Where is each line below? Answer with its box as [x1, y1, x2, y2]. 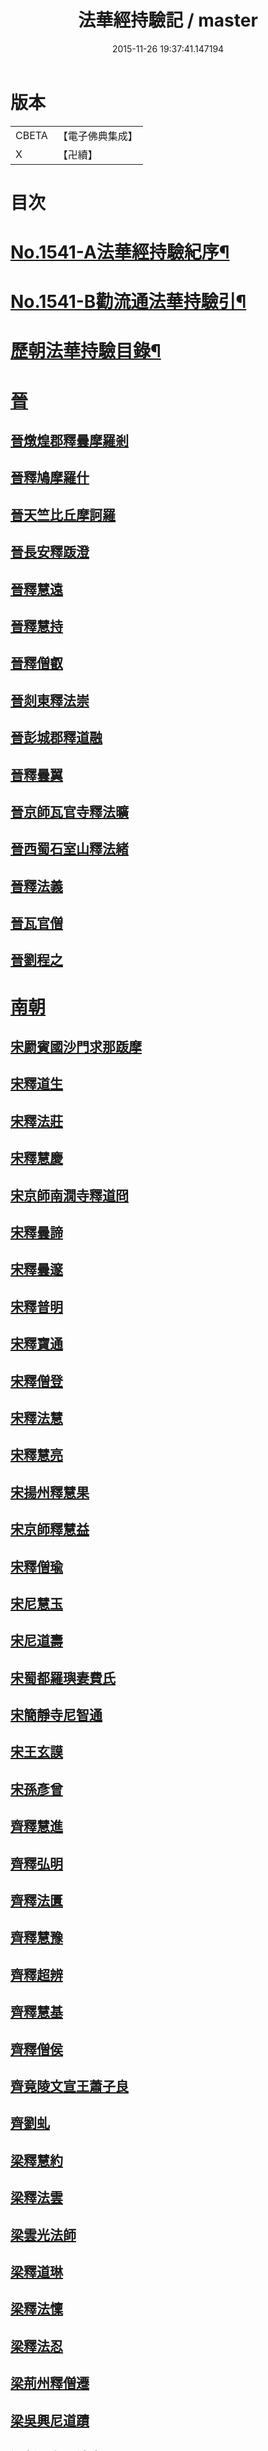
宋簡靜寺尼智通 [10, 1707, 103, 1724]
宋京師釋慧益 [10, 1521, 90, 1538]
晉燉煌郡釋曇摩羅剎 [10, 432, 129, 450]
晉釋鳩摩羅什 [10, 469, 90, 486]
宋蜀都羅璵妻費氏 [10, 1669, 116, 1686]
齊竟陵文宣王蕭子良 [10, 2078, 129, 2095]
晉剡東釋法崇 [10, 692, 90, 709]
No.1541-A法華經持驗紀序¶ [10, 241, 230, 264]
